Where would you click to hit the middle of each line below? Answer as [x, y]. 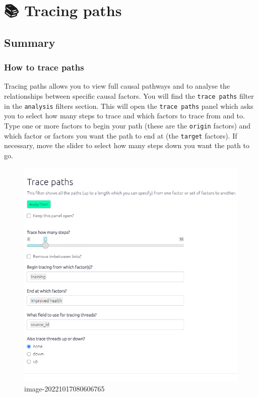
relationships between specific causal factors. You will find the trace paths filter [129, 95]
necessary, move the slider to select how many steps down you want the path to [127, 145]
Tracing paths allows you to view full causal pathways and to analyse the [117, 86]
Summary [30, 42]
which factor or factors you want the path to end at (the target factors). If [121, 135]
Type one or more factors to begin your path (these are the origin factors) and [127, 125]
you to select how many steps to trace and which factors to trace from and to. [124, 116]
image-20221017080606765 [64, 388]
